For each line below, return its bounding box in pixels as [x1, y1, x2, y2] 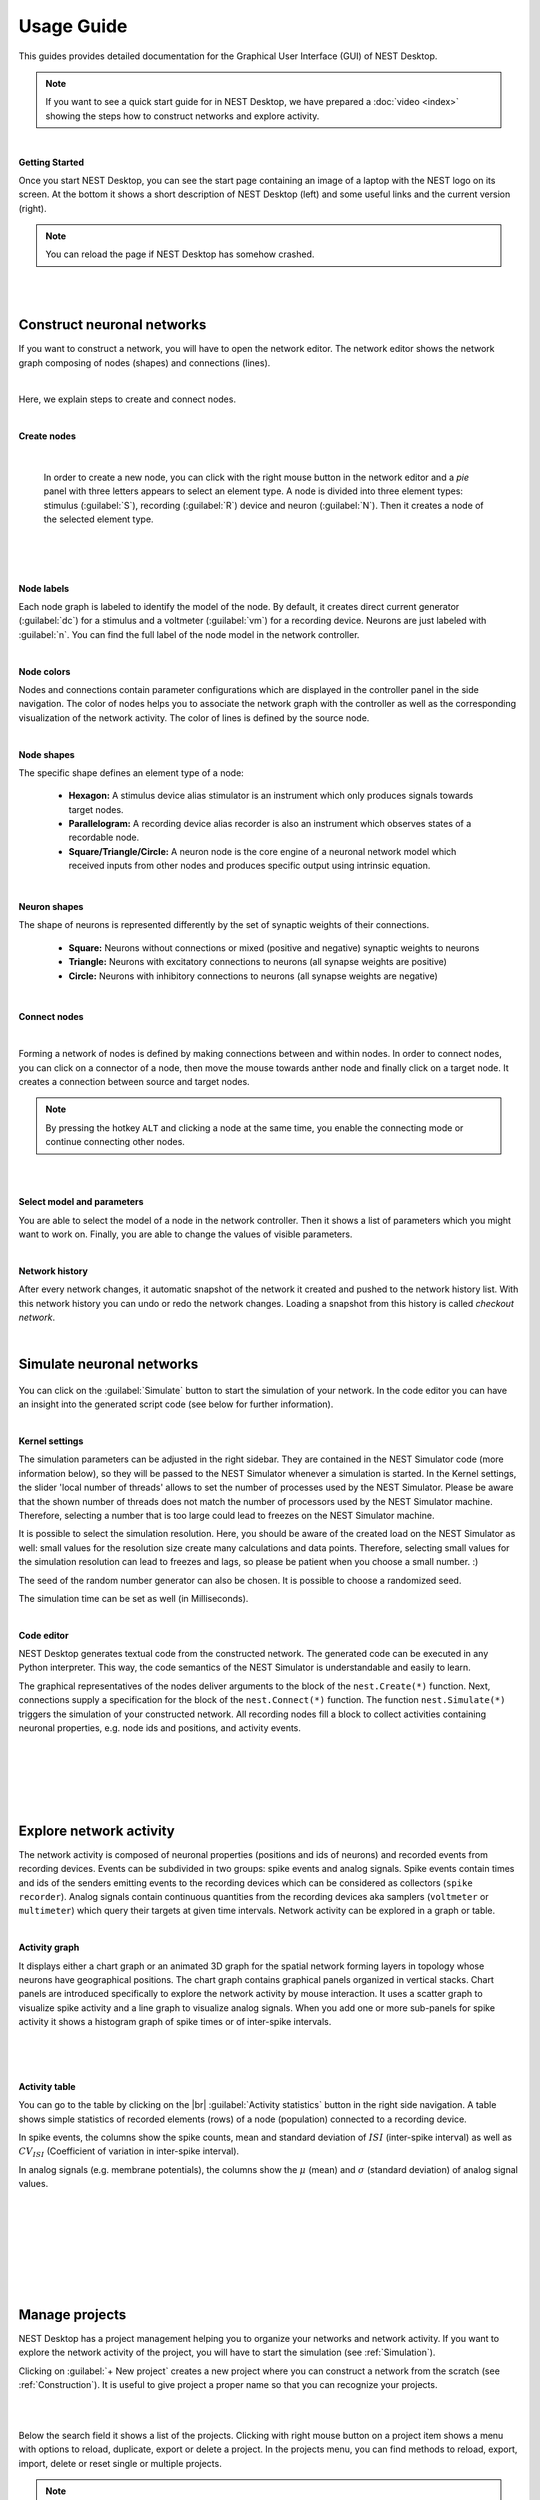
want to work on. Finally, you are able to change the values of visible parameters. [18, 1228, 353, 1240]
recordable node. [68, 831, 140, 844]
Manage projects [18, 2306, 127, 2323]
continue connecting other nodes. [45, 1136, 185, 1148]
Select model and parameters [18, 1196, 144, 1208]
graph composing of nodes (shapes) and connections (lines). [18, 356, 271, 369]
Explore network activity [18, 1822, 175, 1839]
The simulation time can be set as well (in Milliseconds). [18, 1592, 249, 1604]
